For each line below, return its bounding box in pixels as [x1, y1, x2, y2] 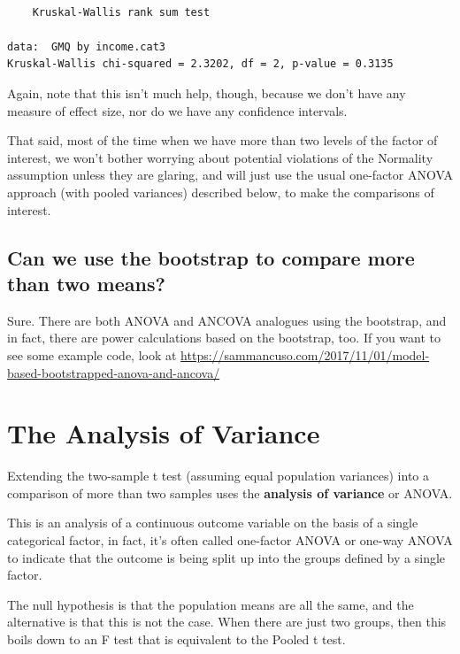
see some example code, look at [7, 345, 177, 364]
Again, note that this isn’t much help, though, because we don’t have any [7, 83, 406, 102]
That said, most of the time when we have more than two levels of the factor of [7, 131, 438, 150]
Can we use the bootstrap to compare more [7, 243, 415, 271]
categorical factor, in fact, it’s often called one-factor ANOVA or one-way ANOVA [7, 531, 453, 549]
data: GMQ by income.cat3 [7, 40, 165, 53]
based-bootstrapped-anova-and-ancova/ [7, 363, 220, 381]
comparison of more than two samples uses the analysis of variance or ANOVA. [7, 483, 453, 502]
